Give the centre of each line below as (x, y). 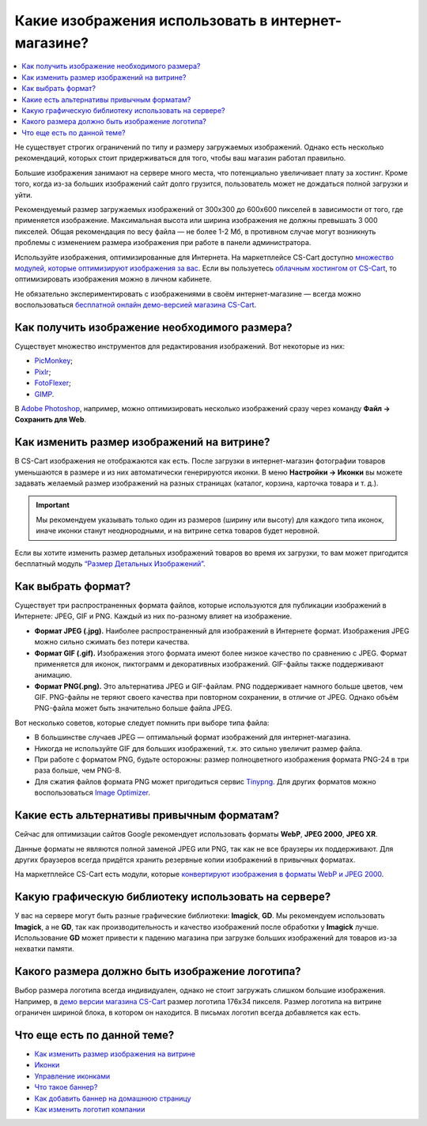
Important (53, 505)
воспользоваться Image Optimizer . (92, 793)
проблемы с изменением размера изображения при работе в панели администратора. (163, 243)
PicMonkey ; (54, 361)
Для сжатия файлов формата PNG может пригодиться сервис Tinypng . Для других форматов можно (205, 781)
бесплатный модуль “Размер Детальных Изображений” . (110, 564)
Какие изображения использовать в (141, 21)
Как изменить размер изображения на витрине (115, 1054)
